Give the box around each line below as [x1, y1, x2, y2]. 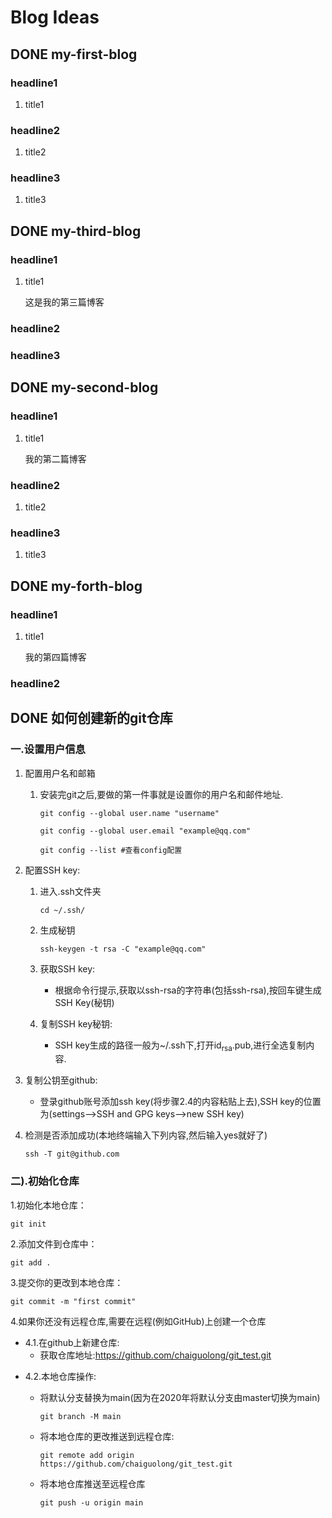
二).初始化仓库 [10, 1174, 80, 1188]
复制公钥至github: [24, 1074, 98, 1086]
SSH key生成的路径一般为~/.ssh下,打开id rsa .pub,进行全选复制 [54, 1039, 307, 1053]
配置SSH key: [24, 864, 81, 876]
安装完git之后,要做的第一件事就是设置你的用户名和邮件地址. [39, 788, 284, 800]
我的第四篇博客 [24, 651, 87, 663]
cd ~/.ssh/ [39, 905, 86, 915]
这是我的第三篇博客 [24, 296, 105, 308]
